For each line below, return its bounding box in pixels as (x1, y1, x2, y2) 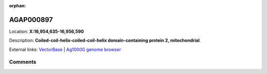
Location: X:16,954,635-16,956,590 (9, 28, 84, 34)
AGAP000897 (9, 15, 53, 24)
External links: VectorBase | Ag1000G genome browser (9, 47, 121, 52)
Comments (9, 59, 37, 66)
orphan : (9, 3, 26, 8)
